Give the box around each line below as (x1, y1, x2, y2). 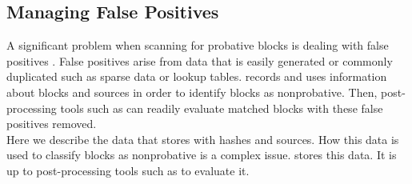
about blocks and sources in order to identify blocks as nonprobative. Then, (6, 83, 378, 100)
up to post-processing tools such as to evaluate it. (6, 162, 250, 178)
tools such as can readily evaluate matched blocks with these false (60, 99, 383, 116)
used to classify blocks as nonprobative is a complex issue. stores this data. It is (6, 146, 397, 163)
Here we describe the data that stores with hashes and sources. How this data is (6, 130, 399, 147)
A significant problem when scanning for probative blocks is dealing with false (6, 37, 389, 54)
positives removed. (6, 115, 97, 132)
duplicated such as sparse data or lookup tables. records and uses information (6, 68, 387, 85)
